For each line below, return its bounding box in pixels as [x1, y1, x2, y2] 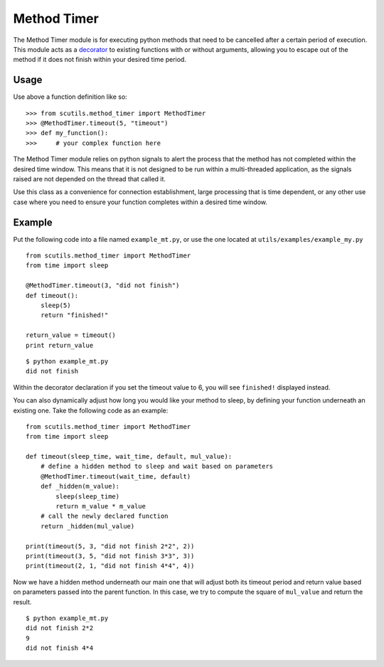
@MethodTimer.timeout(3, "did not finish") [26, 282, 180, 289]
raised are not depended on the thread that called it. [13, 174, 166, 183]
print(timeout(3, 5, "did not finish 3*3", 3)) [26, 552, 195, 560]
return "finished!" [40, 311, 109, 319]
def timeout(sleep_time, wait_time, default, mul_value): [26, 452, 233, 461]
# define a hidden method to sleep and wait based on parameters [40, 462, 274, 471]
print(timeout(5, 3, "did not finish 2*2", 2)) [26, 542, 195, 550]
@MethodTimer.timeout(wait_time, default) [40, 472, 191, 480]
